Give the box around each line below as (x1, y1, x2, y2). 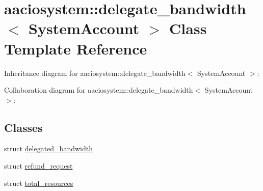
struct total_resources (4, 177, 73, 188)
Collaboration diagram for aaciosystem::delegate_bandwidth (4, 85, 193, 95)
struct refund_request (4, 160, 73, 171)
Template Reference (4, 38, 147, 59)
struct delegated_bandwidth (4, 143, 93, 154)
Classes (4, 119, 43, 135)
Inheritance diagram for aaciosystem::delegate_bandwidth (4, 67, 186, 78)
